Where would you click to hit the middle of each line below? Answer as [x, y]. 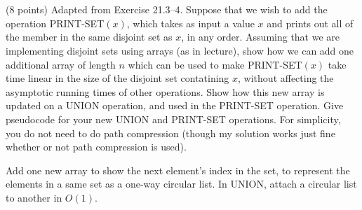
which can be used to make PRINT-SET [215, 64]
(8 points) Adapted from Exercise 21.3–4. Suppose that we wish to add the [167, 9]
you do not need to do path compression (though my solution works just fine [170, 133]
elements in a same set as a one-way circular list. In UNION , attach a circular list [181, 184]
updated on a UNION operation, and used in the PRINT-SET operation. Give [175, 105]
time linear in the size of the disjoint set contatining [118, 78]
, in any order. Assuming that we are [261, 37]
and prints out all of [310, 23]
